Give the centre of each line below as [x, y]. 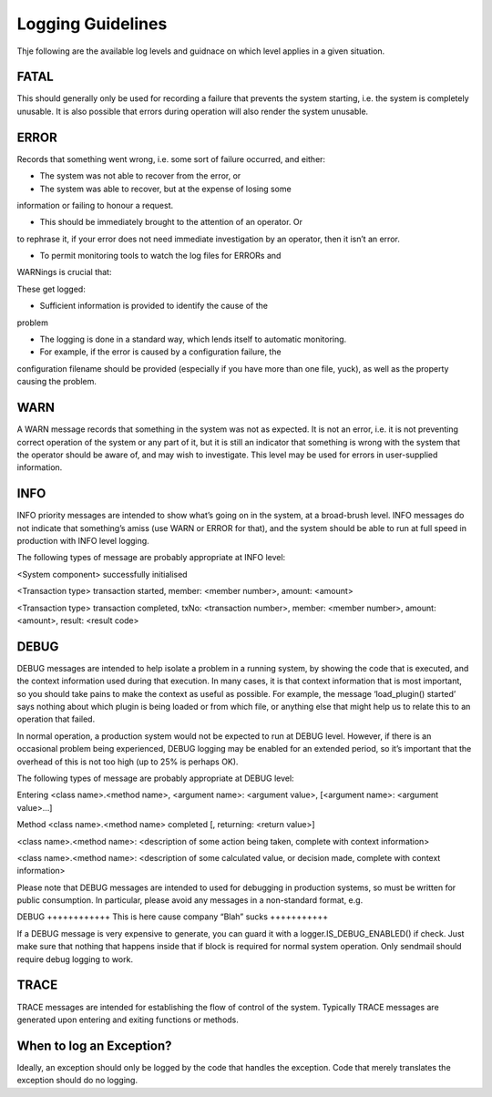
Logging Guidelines [92, 24]
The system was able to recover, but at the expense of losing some [165, 189]
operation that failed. [56, 719]
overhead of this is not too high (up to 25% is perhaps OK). [128, 762]
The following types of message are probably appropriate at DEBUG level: [156, 778]
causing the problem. [57, 382]
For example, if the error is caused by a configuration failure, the [160, 352]
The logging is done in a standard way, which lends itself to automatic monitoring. [193, 339]
